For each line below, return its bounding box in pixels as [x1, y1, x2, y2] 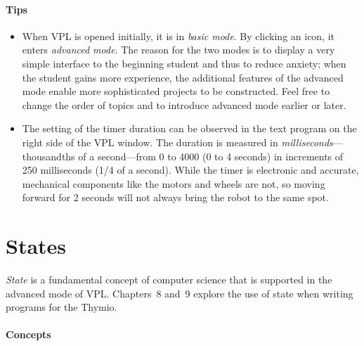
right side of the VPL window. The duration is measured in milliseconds [22, 134, 333, 149]
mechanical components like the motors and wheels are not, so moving [22, 176, 325, 191]
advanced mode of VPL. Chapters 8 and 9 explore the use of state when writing [6, 286, 353, 300]
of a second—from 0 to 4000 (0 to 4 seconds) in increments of [78, 148, 344, 163]
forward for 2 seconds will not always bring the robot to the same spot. [22, 190, 329, 205]
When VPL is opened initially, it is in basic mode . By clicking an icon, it [22, 28, 335, 43]
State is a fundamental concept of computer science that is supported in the [6, 272, 332, 287]
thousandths [22, 148, 75, 163]
